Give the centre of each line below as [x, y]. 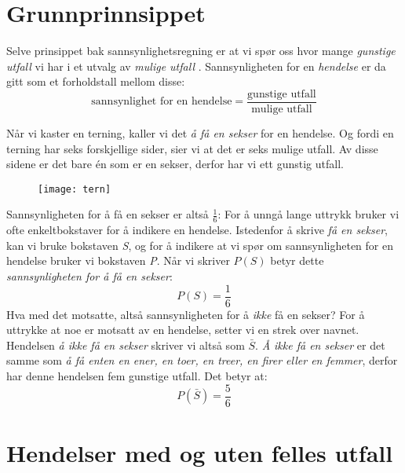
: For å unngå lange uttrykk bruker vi [308, 214]
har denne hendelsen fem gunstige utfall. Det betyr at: [137, 376]
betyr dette [297, 260]
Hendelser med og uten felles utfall [200, 452]
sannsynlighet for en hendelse [162, 102]
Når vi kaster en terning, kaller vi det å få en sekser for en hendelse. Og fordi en [200, 132]
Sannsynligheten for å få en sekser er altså [108, 214]
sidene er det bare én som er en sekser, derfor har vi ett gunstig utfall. [175, 164]
